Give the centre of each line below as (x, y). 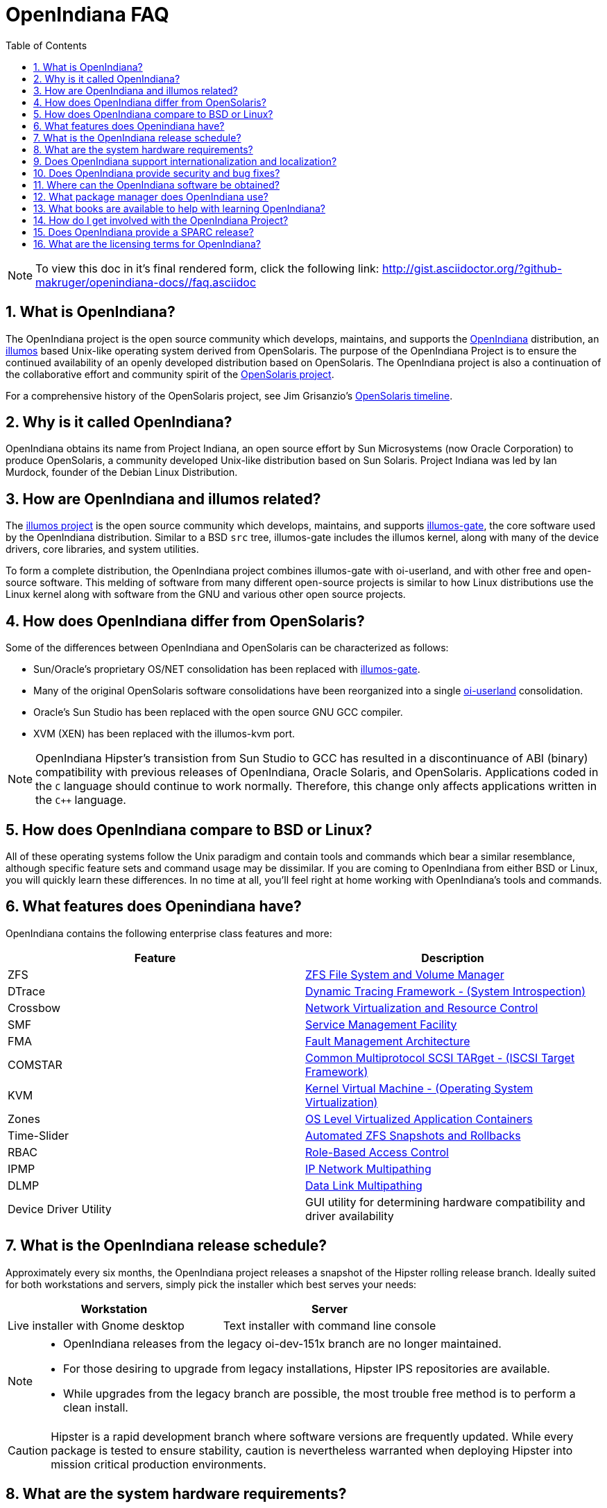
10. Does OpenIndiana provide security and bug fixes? (157, 173)
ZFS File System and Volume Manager (405, 974)
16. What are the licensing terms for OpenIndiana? (147, 243)
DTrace (26, 991)
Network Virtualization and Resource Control (422, 1008)
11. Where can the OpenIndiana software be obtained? (156, 185)
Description (453, 958)
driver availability (350, 1216)
